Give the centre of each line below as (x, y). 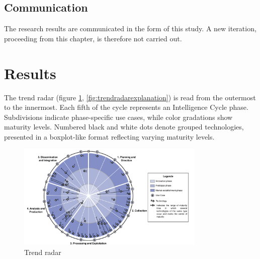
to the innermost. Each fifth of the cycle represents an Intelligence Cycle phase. (126, 107)
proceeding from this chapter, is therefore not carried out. (93, 38)
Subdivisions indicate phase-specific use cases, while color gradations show (118, 117)
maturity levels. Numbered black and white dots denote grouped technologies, (124, 127)
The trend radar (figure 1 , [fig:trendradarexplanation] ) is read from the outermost (130, 97)
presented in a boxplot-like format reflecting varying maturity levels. (109, 136)
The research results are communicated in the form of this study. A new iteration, (130, 28)
